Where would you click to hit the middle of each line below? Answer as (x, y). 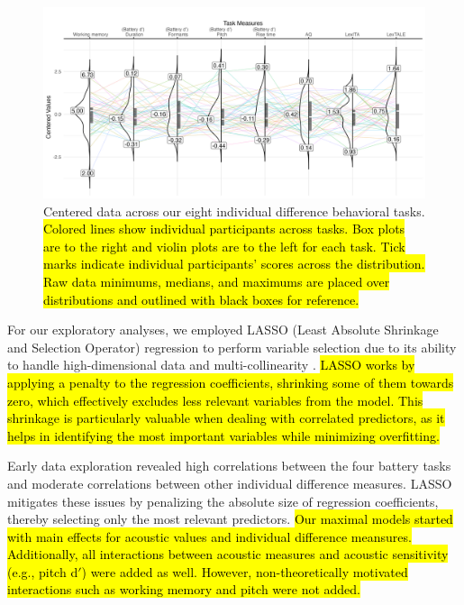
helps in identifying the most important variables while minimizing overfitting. (223, 435)
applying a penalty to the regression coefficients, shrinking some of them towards (231, 382)
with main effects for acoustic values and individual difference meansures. (209, 536)
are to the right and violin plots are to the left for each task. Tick (224, 246)
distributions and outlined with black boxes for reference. (201, 299)
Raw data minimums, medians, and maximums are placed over (217, 281)
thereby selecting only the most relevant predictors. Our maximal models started (230, 519)
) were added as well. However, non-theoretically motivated (245, 571)
